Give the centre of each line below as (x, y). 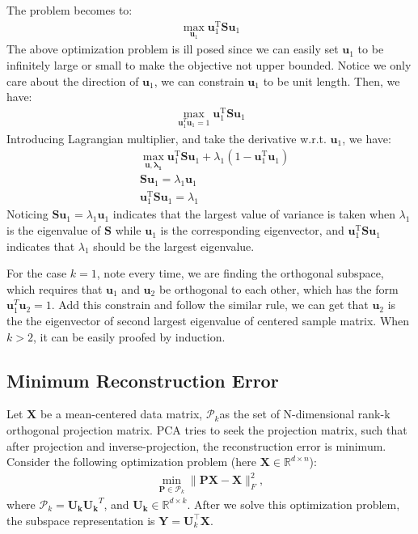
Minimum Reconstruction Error (143, 380)
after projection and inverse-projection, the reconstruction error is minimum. (196, 445)
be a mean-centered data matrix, (121, 414)
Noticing (27, 214)
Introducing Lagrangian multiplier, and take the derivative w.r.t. (167, 138)
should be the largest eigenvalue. (174, 246)
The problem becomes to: (70, 10)
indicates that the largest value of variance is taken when (254, 214)
